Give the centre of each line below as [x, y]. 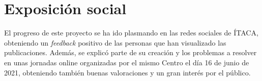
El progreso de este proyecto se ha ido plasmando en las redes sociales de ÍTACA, [131, 33]
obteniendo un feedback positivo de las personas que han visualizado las [115, 42]
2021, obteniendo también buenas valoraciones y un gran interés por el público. [127, 72]
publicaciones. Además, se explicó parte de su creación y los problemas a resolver [130, 52]
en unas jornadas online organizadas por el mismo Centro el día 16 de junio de [127, 62]
